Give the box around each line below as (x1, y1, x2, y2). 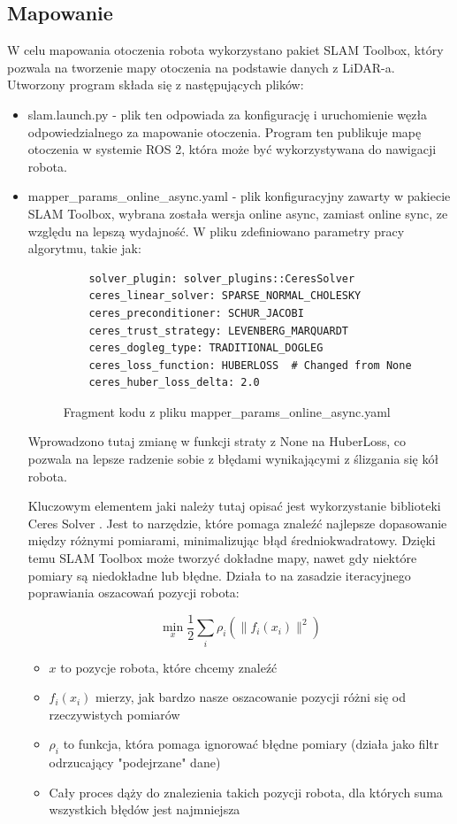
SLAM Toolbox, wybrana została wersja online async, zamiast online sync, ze (27, 204, 448, 222)
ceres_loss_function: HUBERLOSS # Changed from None (88, 358, 412, 372)
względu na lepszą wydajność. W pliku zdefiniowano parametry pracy (27, 221, 405, 240)
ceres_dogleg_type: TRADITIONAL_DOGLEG (88, 342, 324, 355)
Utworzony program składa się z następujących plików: (7, 75, 304, 94)
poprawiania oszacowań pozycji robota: (27, 583, 240, 602)
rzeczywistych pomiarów (49, 705, 180, 723)
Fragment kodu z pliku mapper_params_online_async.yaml (63, 402, 391, 420)
